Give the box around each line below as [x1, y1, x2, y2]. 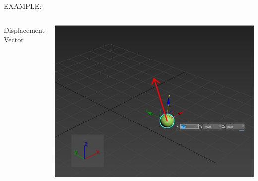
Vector [4, 34, 24, 45]
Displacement [4, 24, 45, 35]
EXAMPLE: [4, 1, 42, 11]
